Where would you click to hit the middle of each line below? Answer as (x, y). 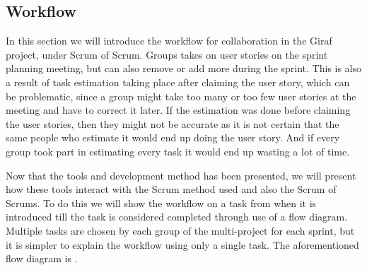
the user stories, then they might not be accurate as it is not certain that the (173, 123)
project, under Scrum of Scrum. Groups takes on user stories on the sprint (167, 54)
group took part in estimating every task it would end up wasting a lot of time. (178, 151)
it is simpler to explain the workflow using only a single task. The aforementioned (182, 244)
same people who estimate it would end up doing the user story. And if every (173, 137)
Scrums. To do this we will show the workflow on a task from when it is (161, 202)
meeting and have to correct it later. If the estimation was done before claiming (178, 110)
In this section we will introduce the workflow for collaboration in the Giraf (169, 41)
